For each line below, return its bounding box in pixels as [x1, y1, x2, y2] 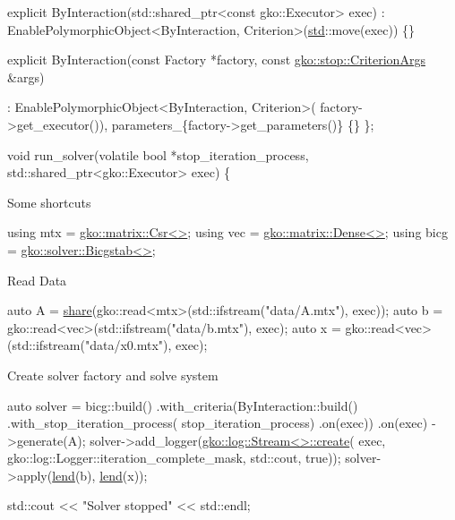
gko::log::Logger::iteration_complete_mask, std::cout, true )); [7, 448, 341, 467]
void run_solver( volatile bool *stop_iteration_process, [7, 145, 309, 164]
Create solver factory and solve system [7, 365, 219, 384]
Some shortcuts [7, 192, 91, 211]
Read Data [7, 270, 67, 289]
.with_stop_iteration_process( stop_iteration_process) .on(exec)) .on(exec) [7, 413, 428, 432]
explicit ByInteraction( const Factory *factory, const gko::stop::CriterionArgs [7, 50, 425, 69]
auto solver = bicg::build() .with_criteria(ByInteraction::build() [7, 396, 358, 414]
